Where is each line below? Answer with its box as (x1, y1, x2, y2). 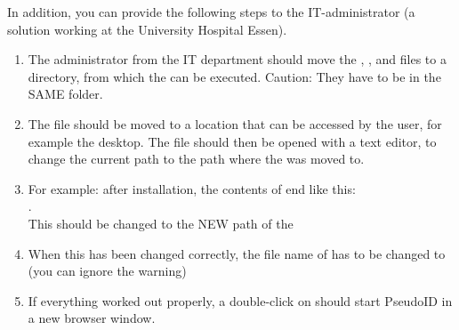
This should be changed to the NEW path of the (28, 213, 294, 232)
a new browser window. (28, 309, 156, 327)
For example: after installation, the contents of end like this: (28, 179, 356, 197)
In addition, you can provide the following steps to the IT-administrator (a (7, 3, 415, 20)
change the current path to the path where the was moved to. (28, 149, 365, 168)
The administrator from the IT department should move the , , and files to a (28, 50, 447, 68)
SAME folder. (28, 85, 103, 103)
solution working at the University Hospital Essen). (7, 20, 287, 38)
